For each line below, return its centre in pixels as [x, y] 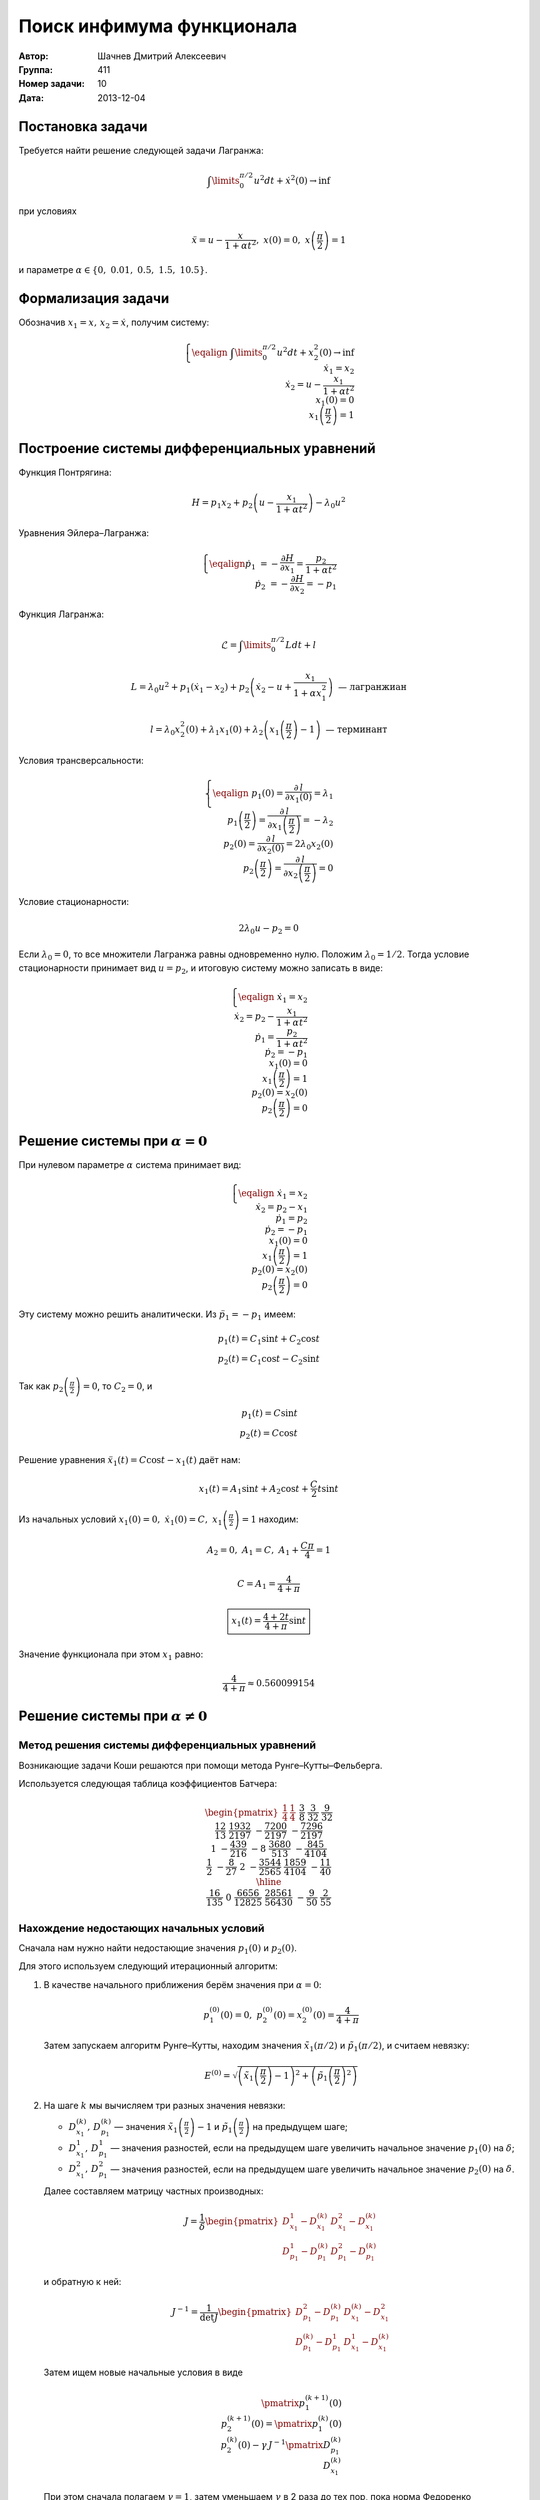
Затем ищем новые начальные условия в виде [143, 2372]
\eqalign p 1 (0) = [248, 794]
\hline [269, 1882]
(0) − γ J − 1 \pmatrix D [284, 2443]
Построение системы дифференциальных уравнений [197, 448]
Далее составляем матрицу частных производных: [153, 2191]
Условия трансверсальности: [81, 760]
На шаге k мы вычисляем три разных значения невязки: [164, 2105]
